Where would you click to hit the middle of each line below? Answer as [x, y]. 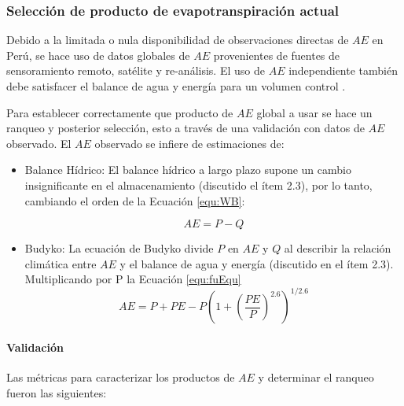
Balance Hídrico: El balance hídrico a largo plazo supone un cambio [188, 170]
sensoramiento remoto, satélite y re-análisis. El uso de [136, 70]
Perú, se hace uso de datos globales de [98, 55]
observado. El [39, 143]
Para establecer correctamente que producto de [120, 112]
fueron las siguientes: [57, 392]
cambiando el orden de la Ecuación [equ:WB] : [135, 200]
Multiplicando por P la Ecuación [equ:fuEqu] [133, 279]
